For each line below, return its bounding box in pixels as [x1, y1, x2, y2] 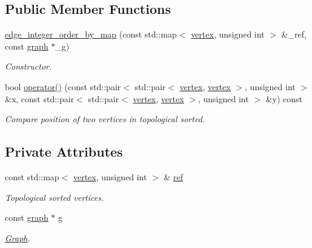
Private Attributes [5, 142, 123, 161]
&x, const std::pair [5, 92, 75, 105]
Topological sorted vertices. [5, 191, 104, 203]
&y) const [265, 92, 302, 105]
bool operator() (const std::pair [5, 80, 121, 93]
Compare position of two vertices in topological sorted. [5, 113, 205, 125]
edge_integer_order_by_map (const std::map [5, 28, 177, 41]
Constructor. [5, 60, 52, 73]
